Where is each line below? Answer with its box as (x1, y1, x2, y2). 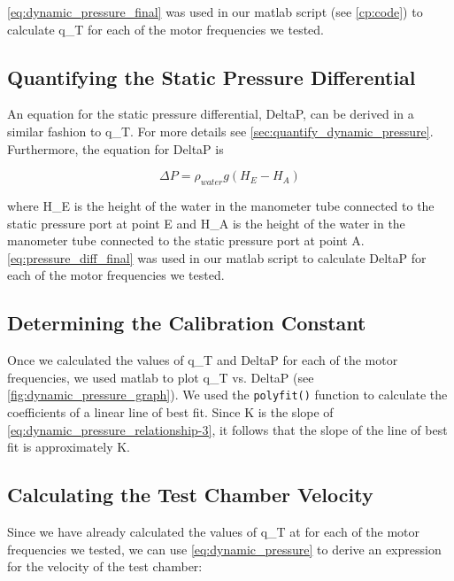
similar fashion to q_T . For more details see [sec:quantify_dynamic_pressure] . (7, 121, 434, 140)
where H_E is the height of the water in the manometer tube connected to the (7, 196, 435, 214)
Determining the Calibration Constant (7, 309, 366, 337)
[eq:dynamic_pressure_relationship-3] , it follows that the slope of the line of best (7, 420, 448, 438)
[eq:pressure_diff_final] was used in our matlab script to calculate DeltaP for (7, 248, 427, 267)
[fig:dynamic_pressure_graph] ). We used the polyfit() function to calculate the (7, 385, 448, 404)
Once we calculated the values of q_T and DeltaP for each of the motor (7, 351, 398, 369)
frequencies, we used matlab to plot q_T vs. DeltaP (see (7, 368, 314, 386)
